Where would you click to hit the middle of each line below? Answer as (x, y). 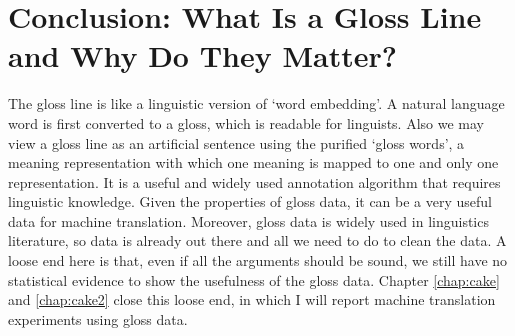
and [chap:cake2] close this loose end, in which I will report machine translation (252, 299)
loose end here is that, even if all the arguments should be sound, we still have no (258, 260)
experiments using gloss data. (98, 318)
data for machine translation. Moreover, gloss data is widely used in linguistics (248, 220)
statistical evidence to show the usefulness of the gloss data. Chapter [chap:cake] (254, 279)
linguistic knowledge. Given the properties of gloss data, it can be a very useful (250, 201)
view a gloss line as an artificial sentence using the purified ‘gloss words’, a (236, 142)
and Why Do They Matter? (202, 55)
